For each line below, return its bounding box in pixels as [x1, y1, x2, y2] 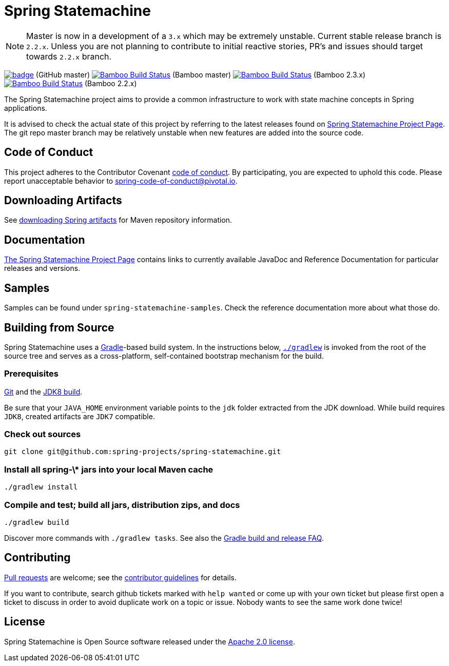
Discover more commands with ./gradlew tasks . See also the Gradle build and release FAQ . [4, 533, 324, 542]
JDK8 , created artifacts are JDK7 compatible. [4, 412, 155, 421]
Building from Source [4, 321, 114, 334]
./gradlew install [4, 483, 78, 492]
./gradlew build [4, 518, 69, 526]
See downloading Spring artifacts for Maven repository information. [4, 216, 232, 225]
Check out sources [4, 429, 81, 440]
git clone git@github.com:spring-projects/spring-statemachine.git [4, 447, 281, 456]
